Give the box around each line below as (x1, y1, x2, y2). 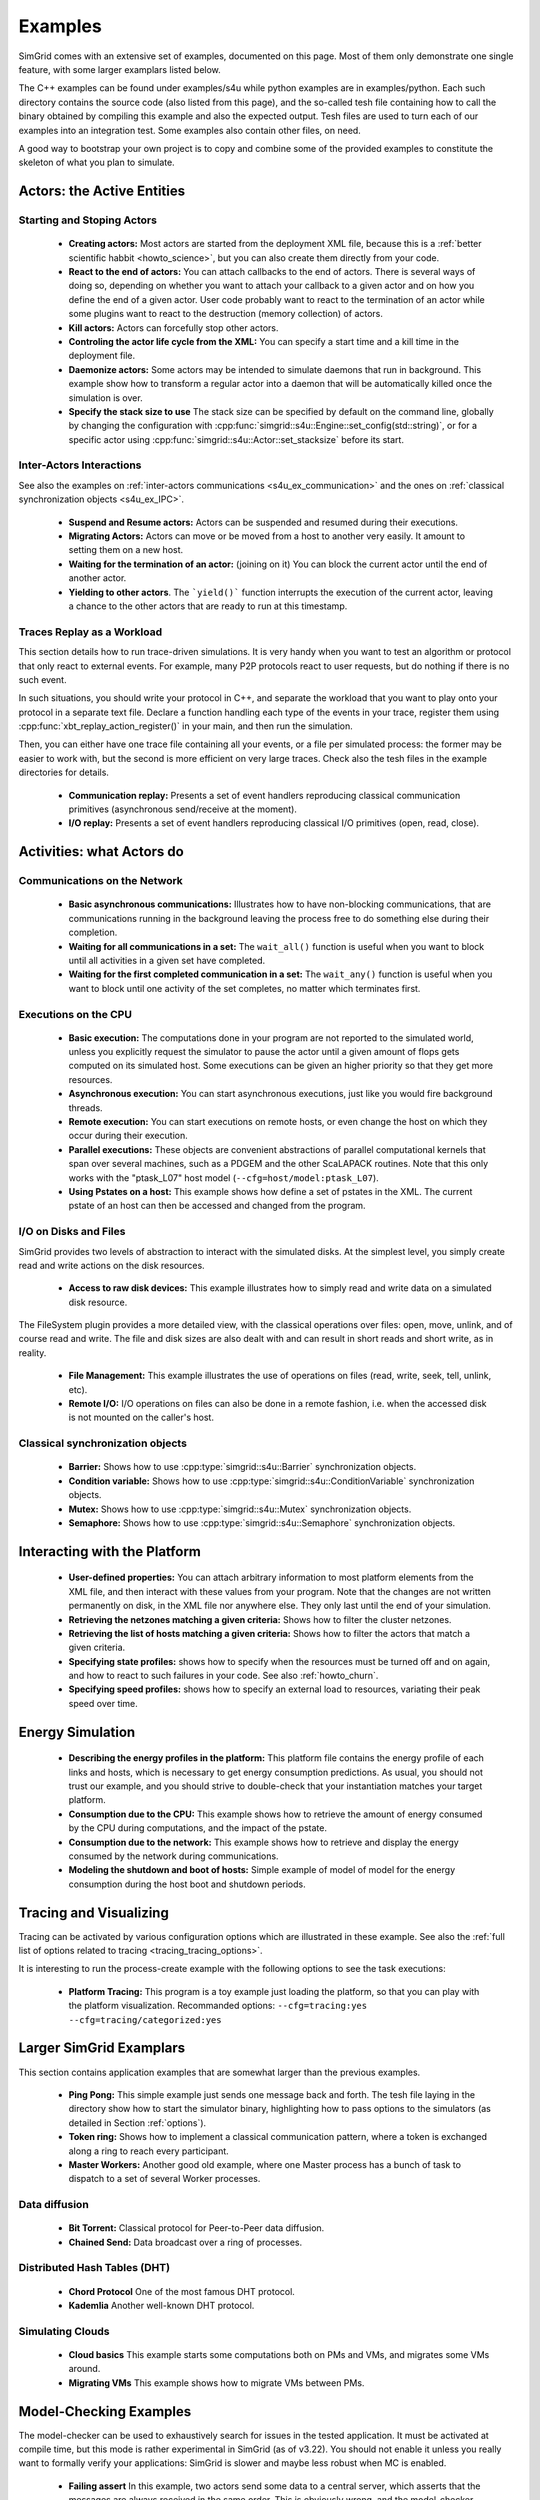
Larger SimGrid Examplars (18, 2040, 186, 2057)
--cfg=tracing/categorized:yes (68, 2014, 222, 2025)
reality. (18, 1346, 47, 1359)
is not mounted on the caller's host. (68, 1411, 215, 1424)
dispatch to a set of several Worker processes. (68, 2173, 261, 2185)
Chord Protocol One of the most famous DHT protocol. (68, 2285, 295, 2297)
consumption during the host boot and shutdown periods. (68, 1878, 306, 1890)
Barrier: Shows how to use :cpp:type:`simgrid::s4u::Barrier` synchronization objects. (68, 1461, 417, 1473)
